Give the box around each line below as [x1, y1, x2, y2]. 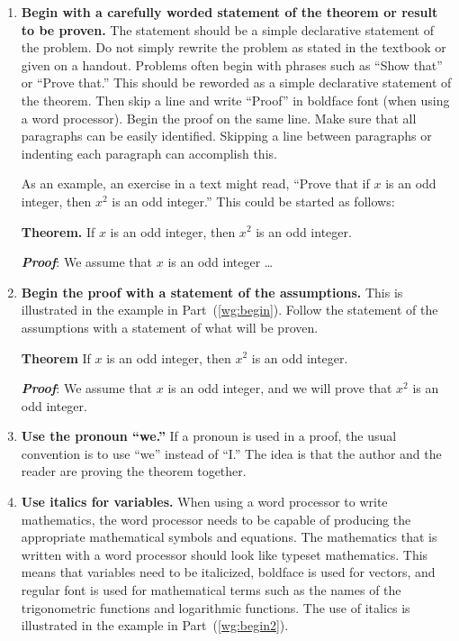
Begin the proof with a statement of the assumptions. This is [21, 282, 403, 301]
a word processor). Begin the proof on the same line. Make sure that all [21, 108, 417, 127]
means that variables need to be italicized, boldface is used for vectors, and [21, 563, 436, 581]
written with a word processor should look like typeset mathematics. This [21, 545, 428, 563]
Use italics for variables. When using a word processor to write [21, 492, 388, 511]
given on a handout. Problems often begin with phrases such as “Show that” [21, 55, 443, 74]
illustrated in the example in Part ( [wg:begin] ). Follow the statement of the [21, 300, 438, 319]
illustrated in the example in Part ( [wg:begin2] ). [21, 616, 289, 635]
